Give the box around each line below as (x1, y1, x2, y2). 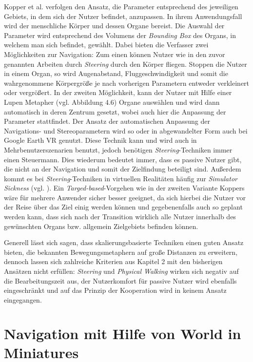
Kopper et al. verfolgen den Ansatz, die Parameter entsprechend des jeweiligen (4, 1, 238, 11)
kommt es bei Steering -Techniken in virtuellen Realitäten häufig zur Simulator (4, 173, 237, 183)
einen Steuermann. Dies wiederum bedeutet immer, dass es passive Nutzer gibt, (4, 154, 242, 164)
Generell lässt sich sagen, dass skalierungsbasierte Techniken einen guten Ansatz (4, 237, 244, 248)
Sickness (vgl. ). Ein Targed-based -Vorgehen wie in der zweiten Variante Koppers (4, 183, 245, 193)
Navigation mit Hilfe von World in (4, 323, 241, 343)
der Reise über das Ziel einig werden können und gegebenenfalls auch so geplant (4, 202, 243, 212)
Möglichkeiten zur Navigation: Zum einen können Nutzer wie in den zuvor (4, 49, 225, 59)
